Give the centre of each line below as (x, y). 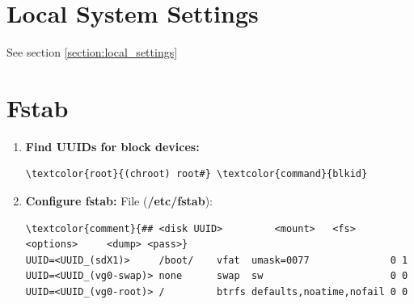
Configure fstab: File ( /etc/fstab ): (119, 201)
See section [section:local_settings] (92, 52)
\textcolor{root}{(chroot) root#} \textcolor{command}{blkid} (196, 174)
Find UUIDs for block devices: (112, 146)
